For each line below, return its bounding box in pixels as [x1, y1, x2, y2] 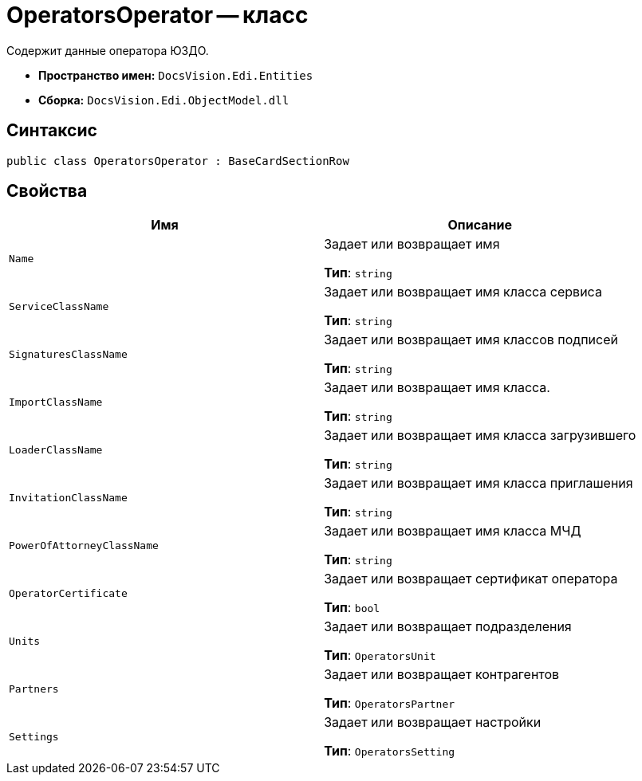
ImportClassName [9, 395, 103, 408]
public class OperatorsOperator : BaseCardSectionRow [6, 154, 349, 167]
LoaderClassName [9, 443, 103, 456]
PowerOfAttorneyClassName [9, 539, 159, 551]
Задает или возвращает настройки [324, 714, 542, 731]
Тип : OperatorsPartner [324, 695, 455, 712]
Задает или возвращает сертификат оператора [324, 571, 618, 587]
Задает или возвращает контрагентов [324, 666, 560, 683]
